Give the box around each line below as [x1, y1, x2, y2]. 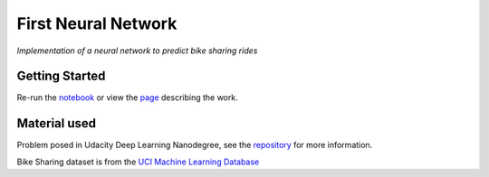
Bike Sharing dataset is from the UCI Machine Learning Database [16, 156, 260, 167]
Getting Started [16, 69, 106, 84]
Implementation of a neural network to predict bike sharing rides [16, 45, 258, 56]
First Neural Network [16, 14, 177, 33]
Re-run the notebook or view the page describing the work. [16, 92, 239, 103]
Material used [16, 116, 97, 131]
